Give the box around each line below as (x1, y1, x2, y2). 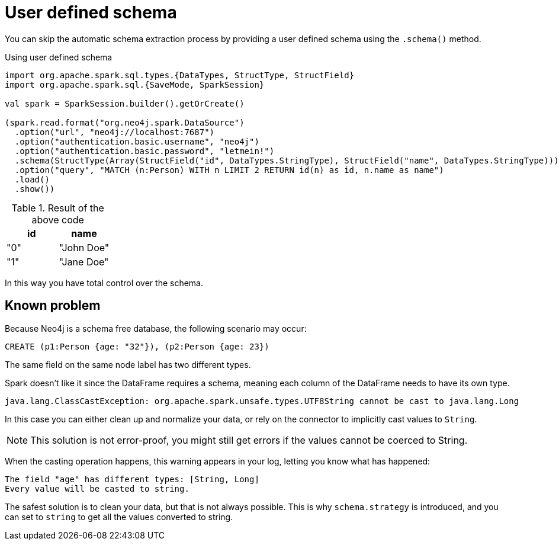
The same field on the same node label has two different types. (5, 359, 251, 370)
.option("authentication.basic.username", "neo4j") (14, 136, 259, 146)
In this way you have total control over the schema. (5, 277, 204, 288)
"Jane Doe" (59, 255, 109, 268)
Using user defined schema (5, 52, 113, 62)
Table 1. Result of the (11, 201, 104, 214)
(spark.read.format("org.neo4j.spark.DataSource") (5, 117, 245, 127)
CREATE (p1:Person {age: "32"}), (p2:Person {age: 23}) (5, 341, 269, 351)
